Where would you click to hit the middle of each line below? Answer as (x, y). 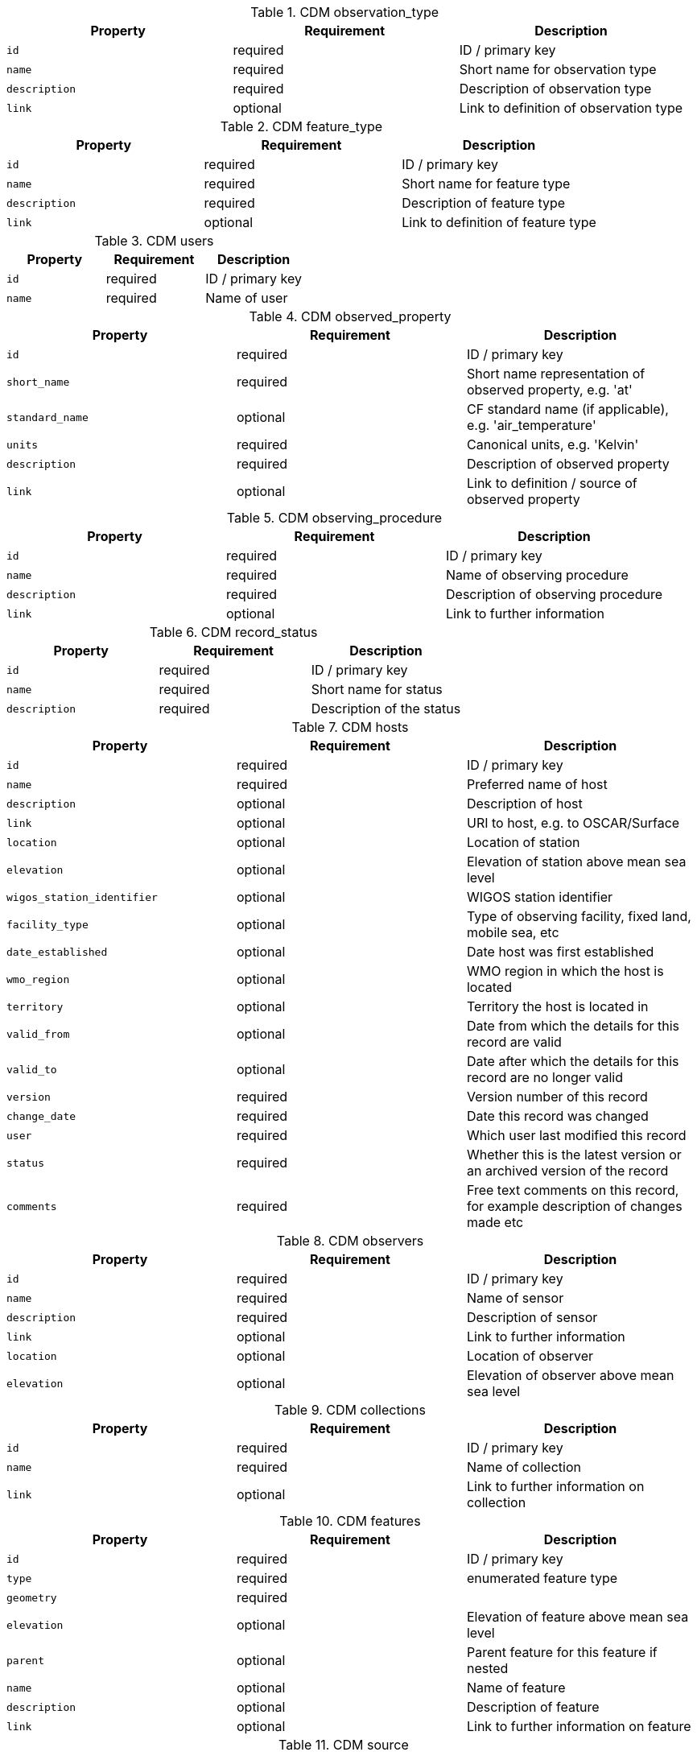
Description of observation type (555, 89)
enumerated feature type (542, 1578)
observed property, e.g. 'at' (549, 390)
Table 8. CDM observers (350, 1241)
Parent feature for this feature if (562, 1652)
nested (487, 1668)
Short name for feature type (486, 184)
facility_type (47, 924)
